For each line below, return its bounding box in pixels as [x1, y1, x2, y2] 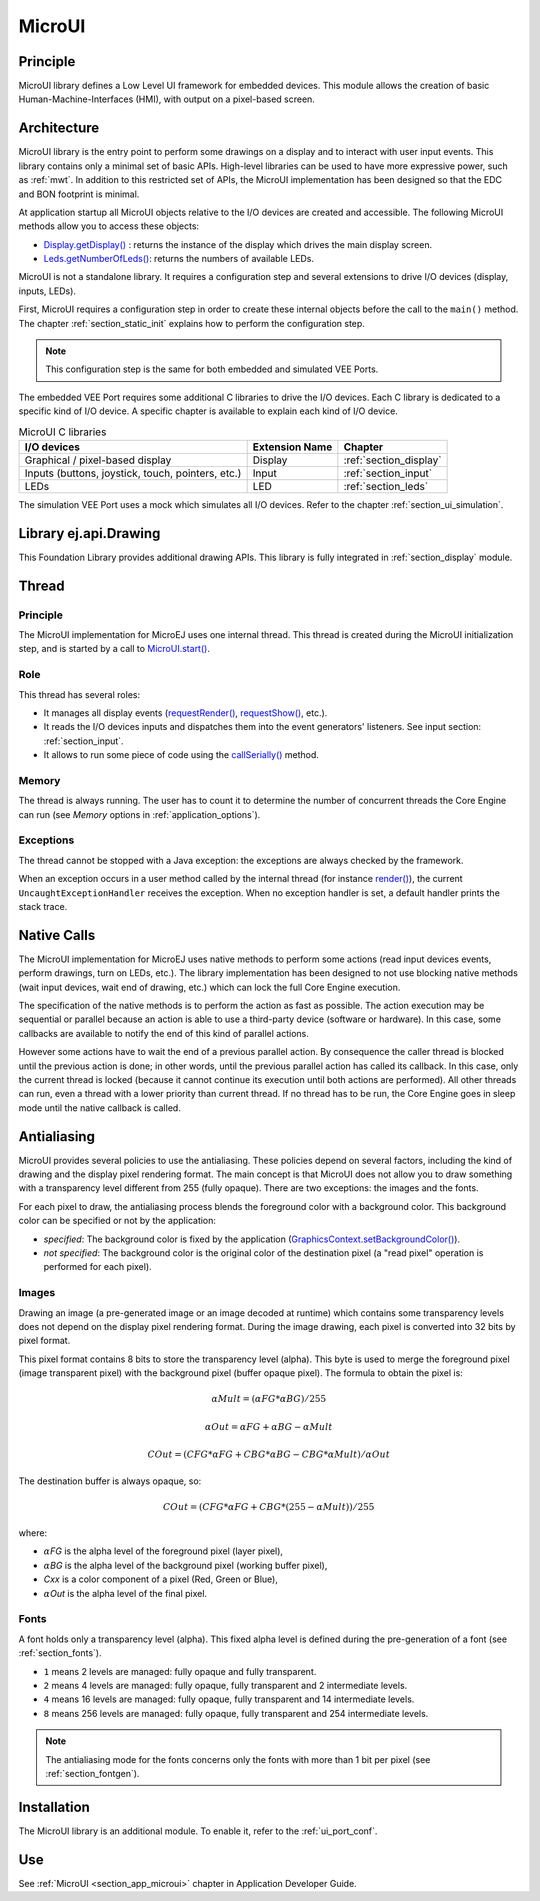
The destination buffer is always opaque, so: [18, 1475, 202, 1487]
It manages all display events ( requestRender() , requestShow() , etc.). [43, 706, 328, 719]
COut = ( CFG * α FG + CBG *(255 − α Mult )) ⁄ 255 [163, 1501, 375, 1512]
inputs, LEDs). [18, 285, 77, 297]
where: [18, 1527, 48, 1539]
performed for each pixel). [43, 1261, 152, 1273]
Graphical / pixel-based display [24, 453, 172, 467]
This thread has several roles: [18, 688, 140, 700]
